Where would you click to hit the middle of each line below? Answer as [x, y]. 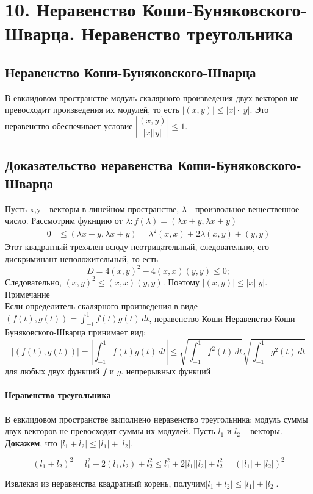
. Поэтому [181, 281]
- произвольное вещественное [244, 208]
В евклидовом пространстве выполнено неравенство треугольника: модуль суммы [156, 419]
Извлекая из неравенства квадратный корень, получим [105, 483]
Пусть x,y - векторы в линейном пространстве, [92, 208]
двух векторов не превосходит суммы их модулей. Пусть [110, 431]
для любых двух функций [52, 371]
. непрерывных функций [166, 371]
